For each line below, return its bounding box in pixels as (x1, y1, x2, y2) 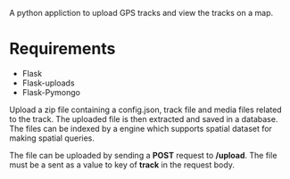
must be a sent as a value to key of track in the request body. (9, 159, 235, 170)
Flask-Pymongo (21, 86, 80, 97)
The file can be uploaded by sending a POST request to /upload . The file (9, 150, 278, 160)
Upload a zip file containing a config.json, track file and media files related (9, 104, 283, 115)
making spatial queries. (9, 133, 95, 143)
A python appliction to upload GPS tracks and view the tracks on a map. (9, 8, 274, 18)
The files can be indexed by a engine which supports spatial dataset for (9, 123, 272, 134)
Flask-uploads (21, 77, 75, 88)
